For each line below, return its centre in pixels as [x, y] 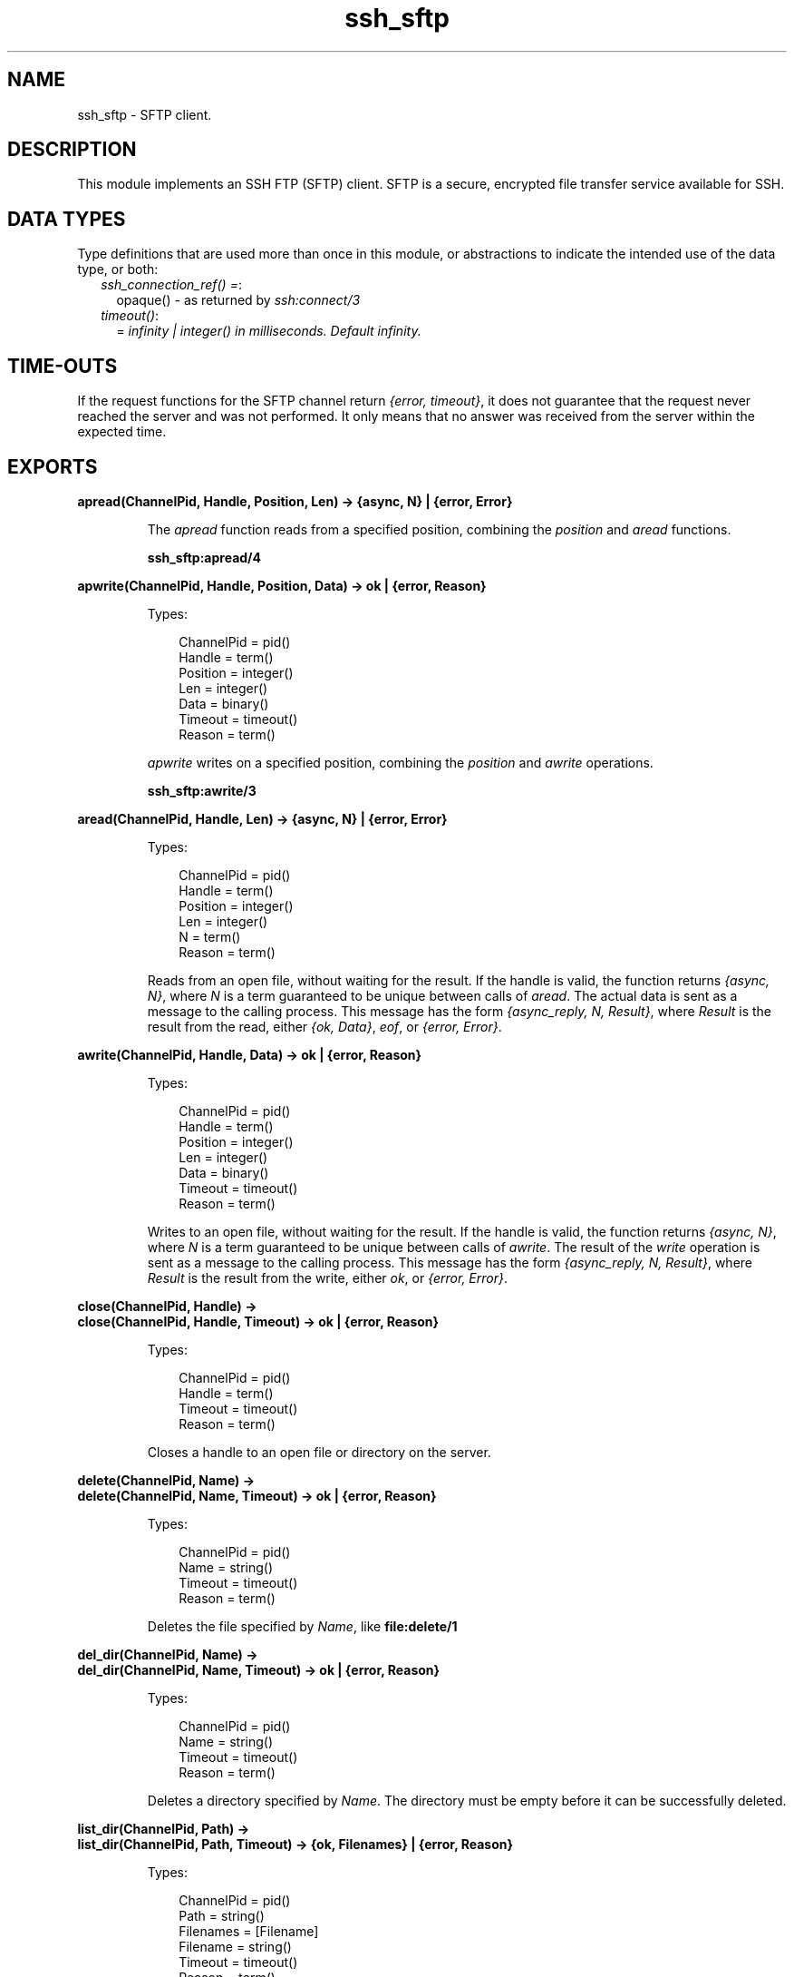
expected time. [122, 432]
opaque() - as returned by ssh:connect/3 [238, 300]
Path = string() [222, 1915]
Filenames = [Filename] [249, 1931]
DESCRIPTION [72, 150]
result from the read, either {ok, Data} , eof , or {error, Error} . [324, 1026]
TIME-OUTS [63, 366]
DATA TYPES [67, 219]
